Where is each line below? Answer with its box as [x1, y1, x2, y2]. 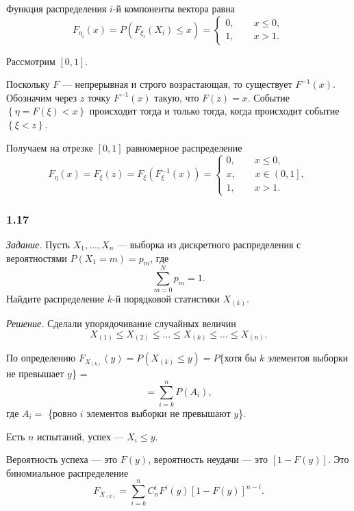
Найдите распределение [6, 292, 105, 306]
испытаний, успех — [37, 429, 124, 443]
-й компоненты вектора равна [112, 1, 235, 15]
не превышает [6, 366, 64, 381]
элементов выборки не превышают [86, 405, 231, 420]
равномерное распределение [126, 140, 242, 154]
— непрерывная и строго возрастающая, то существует [62, 77, 292, 91]
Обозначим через [6, 90, 77, 104]
